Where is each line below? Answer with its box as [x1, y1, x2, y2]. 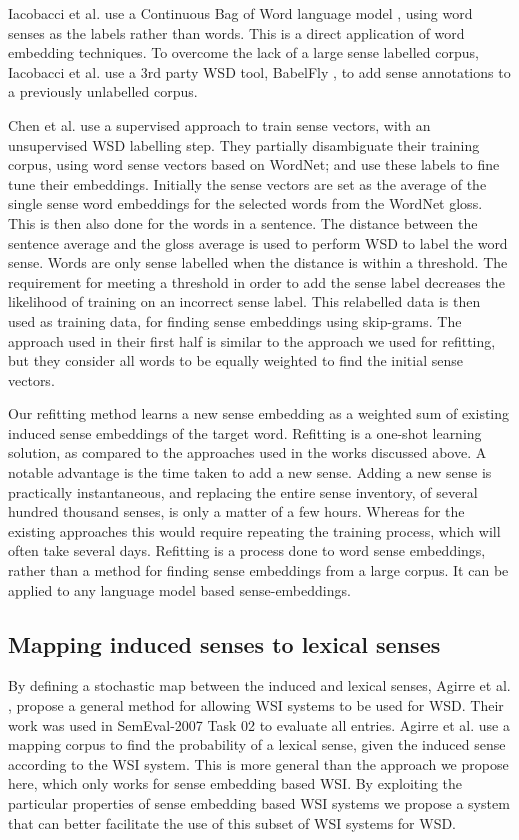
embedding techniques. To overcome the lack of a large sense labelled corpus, [8, 42, 479, 63]
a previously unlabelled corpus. [8, 81, 198, 102]
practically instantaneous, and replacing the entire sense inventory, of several [8, 481, 478, 502]
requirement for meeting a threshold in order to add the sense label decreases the [8, 271, 505, 292]
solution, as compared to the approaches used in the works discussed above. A [8, 442, 487, 463]
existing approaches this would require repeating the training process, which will [8, 520, 501, 541]
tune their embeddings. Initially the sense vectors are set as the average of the [8, 173, 487, 194]
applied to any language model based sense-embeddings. [8, 579, 351, 600]
